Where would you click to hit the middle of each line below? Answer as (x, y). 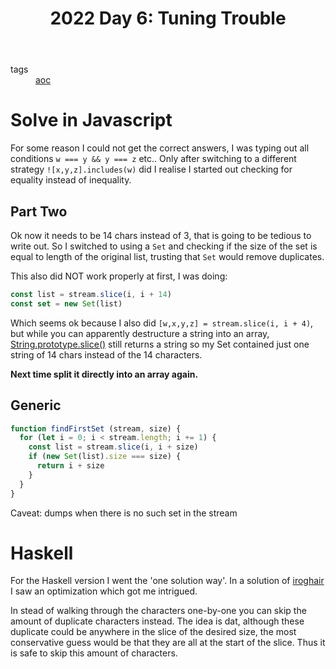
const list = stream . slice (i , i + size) (113, 447)
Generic (36, 405)
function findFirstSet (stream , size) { (96, 428)
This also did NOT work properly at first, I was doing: (119, 276)
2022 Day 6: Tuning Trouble (168, 18)
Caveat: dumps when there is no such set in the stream (124, 513)
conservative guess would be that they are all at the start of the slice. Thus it (168, 643)
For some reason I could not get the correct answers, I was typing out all (160, 148)
